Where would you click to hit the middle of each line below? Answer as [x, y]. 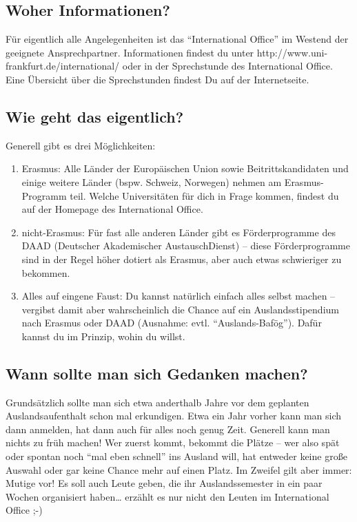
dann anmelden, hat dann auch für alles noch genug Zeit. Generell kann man [168, 429]
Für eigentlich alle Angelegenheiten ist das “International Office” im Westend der [177, 39]
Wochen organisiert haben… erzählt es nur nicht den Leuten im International [167, 496]
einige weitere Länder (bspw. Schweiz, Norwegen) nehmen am [152, 181]
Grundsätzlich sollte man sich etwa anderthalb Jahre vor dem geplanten [157, 402]
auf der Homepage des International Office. [112, 209]
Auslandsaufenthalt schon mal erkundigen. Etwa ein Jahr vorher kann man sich [174, 416]
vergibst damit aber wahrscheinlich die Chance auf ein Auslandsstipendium [180, 309]
